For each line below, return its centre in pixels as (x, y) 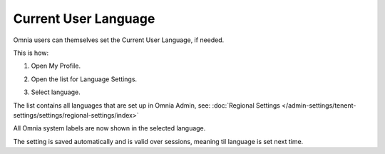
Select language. (56, 92)
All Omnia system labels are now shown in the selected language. (109, 128)
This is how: (31, 53)
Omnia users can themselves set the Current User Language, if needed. (119, 40)
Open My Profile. (56, 66)
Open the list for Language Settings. (84, 79)
